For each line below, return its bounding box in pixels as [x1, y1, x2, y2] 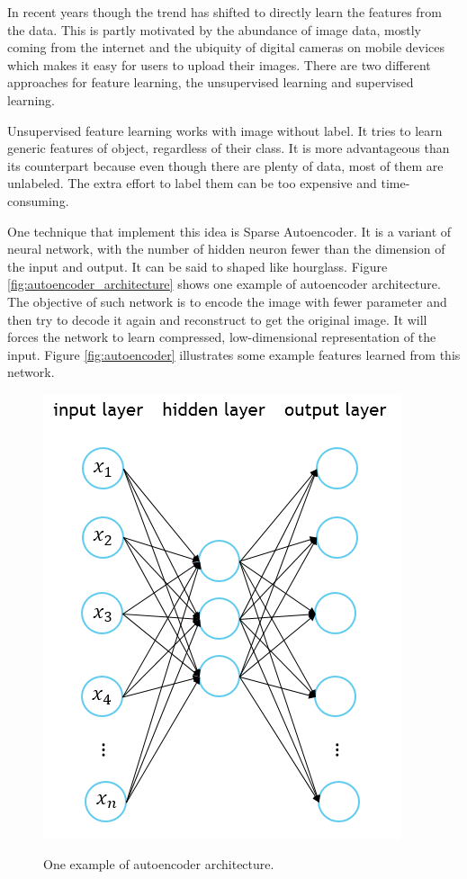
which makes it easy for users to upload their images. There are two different [7, 55, 431, 74]
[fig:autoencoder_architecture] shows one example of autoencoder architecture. [7, 274, 441, 293]
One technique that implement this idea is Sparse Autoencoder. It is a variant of [7, 221, 452, 240]
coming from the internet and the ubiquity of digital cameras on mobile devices [7, 38, 445, 57]
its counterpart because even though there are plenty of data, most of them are [7, 156, 444, 175]
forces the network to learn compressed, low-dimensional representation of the [7, 327, 436, 346]
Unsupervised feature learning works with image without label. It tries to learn [7, 121, 443, 139]
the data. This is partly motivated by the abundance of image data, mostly [7, 20, 421, 39]
